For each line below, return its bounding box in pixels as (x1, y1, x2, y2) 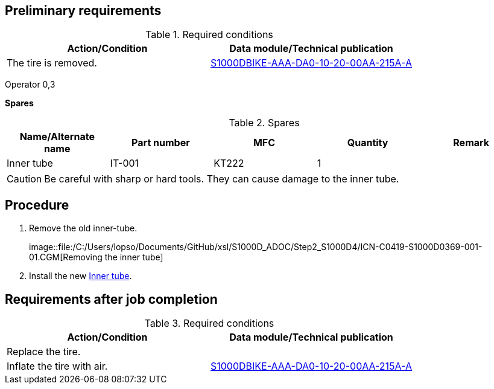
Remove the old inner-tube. (29, 223, 138, 234)
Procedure (5, 197, 69, 213)
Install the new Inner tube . (29, 271, 132, 281)
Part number (131, 137, 190, 149)
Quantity (347, 137, 388, 149)
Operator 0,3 (5, 79, 55, 90)
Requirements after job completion (5, 291, 218, 307)
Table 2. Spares (229, 117, 300, 129)
